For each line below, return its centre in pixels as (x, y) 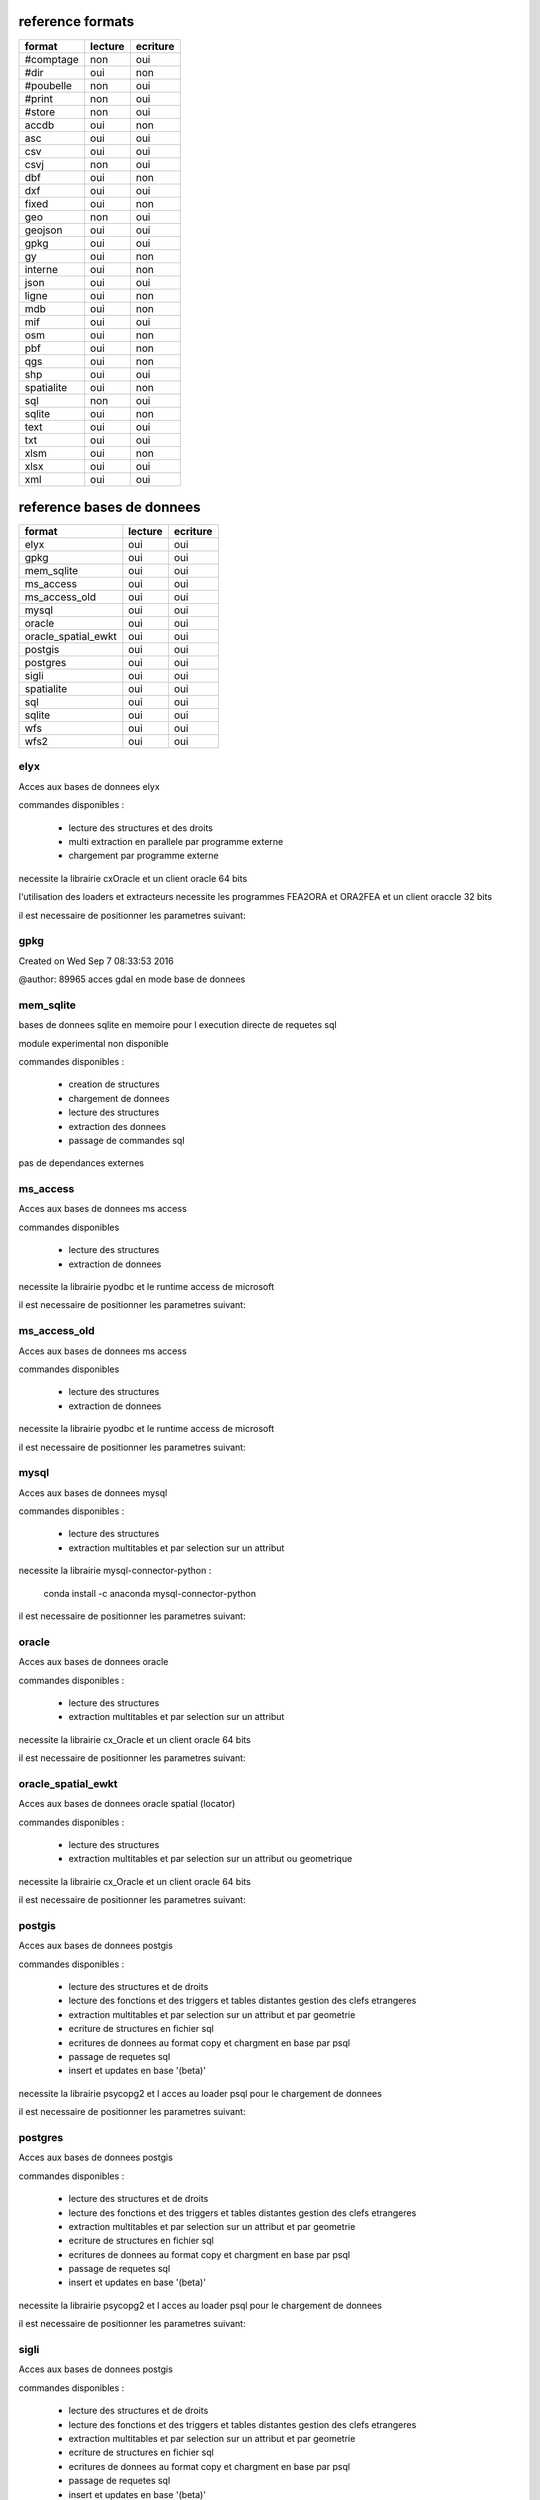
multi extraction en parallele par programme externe (176, 841)
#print (39, 98)
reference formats (76, 21)
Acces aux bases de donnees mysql (93, 1492)
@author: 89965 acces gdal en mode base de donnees (132, 979)
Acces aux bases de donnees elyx (89, 786)
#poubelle (48, 85)
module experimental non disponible (93, 1043)
